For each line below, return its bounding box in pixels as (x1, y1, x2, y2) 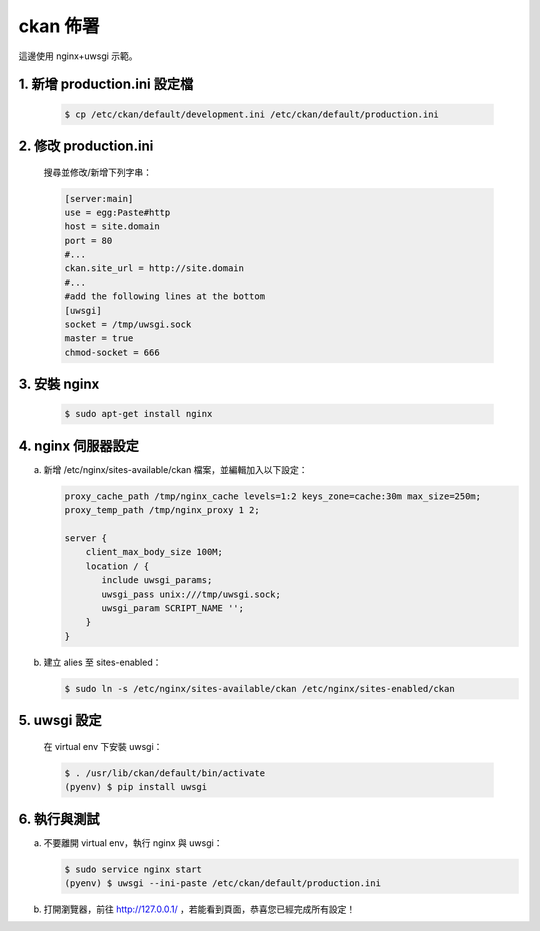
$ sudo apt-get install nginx (64, 408, 213, 420)
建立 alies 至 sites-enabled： (43, 656, 162, 668)
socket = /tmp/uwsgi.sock (64, 319, 192, 330)
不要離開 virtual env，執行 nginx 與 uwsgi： (43, 836, 223, 849)
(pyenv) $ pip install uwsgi (64, 781, 208, 793)
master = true (64, 333, 134, 344)
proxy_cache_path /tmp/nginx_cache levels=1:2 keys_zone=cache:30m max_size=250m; (64, 490, 482, 502)
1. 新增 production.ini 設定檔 (18, 76, 194, 93)
